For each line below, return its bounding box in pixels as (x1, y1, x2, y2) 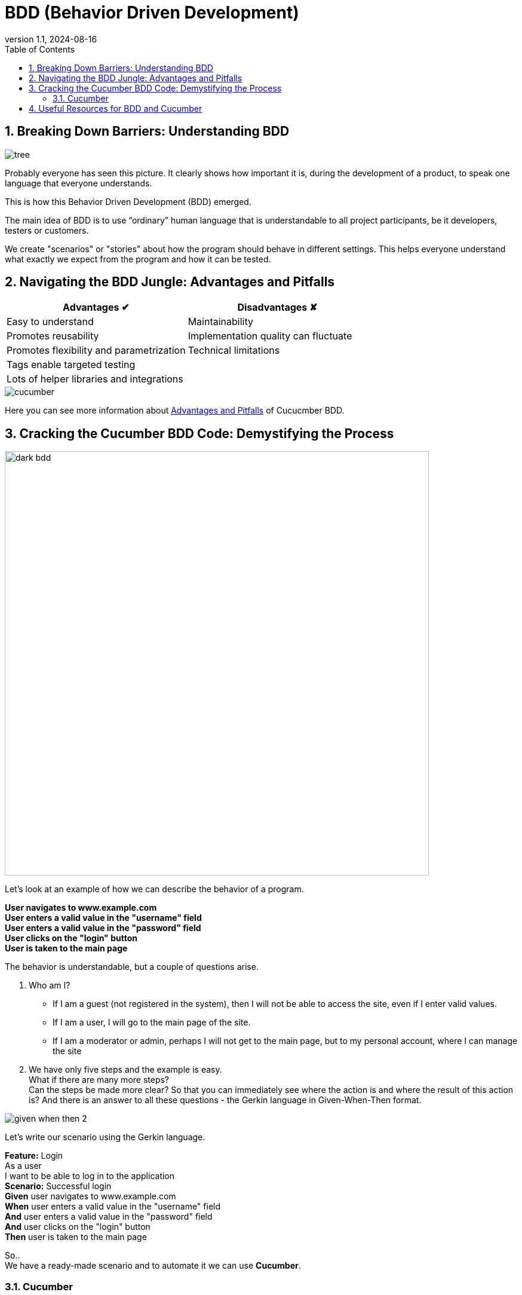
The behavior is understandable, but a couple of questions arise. (5, 962, 259, 972)
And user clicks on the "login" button (5, 1221, 151, 1232)
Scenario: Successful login (5, 1181, 112, 1192)
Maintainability (188, 316, 253, 328)
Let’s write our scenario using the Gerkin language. (5, 1132, 205, 1143)
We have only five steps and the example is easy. (29, 1064, 222, 1075)
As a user (5, 1161, 42, 1171)
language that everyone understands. (5, 177, 152, 188)
